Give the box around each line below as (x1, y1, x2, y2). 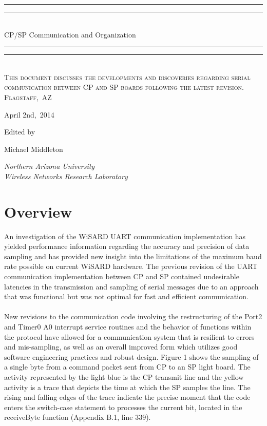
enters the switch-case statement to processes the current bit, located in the (4, 401, 242, 412)
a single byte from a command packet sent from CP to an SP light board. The (4, 361, 251, 372)
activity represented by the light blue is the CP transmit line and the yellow (4, 371, 244, 382)
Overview (4, 201, 72, 222)
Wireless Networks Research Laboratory (4, 170, 128, 181)
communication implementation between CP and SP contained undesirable (4, 271, 239, 282)
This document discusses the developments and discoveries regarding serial (4, 71, 251, 82)
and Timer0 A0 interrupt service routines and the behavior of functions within (4, 321, 252, 332)
